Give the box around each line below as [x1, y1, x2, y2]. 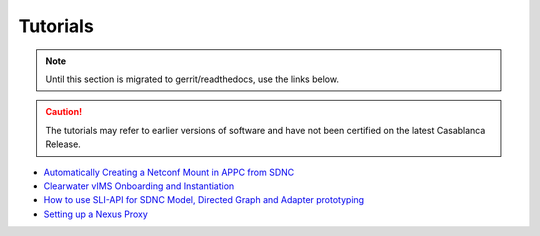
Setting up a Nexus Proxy [43, 208, 149, 220]
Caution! [45, 106, 83, 118]
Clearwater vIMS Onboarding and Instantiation [43, 180, 235, 192]
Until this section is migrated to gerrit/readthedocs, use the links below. [45, 73, 340, 85]
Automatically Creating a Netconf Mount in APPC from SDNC [43, 166, 295, 178]
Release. [45, 138, 82, 150]
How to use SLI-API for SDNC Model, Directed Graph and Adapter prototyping [43, 194, 365, 206]
